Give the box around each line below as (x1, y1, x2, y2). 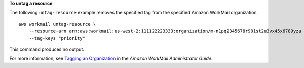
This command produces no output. (9, 46, 85, 52)
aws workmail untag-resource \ (18, 21, 96, 27)
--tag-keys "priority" (28, 35, 86, 41)
